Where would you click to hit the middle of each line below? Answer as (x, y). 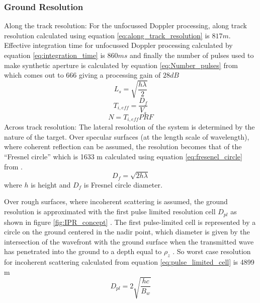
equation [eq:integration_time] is (55, 55)
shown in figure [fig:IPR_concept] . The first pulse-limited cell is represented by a (130, 222)
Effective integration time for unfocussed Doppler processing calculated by (118, 45)
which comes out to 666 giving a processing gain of (82, 75)
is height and (51, 184)
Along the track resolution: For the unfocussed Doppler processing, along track (125, 25)
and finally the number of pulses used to (192, 55)
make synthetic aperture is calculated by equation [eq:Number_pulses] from (121, 65)
